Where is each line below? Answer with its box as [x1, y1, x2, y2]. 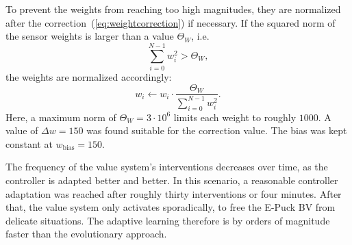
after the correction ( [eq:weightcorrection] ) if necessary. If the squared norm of [5, 15, 336, 29]
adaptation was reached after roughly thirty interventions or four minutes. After [5, 186, 342, 201]
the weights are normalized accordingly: [5, 69, 172, 83]
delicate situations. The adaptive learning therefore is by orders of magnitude [5, 213, 330, 227]
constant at [5, 136, 53, 151]
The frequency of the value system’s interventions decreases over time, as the [5, 159, 328, 174]
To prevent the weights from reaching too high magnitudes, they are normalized [5, 2, 341, 16]
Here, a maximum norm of [5, 109, 116, 124]
